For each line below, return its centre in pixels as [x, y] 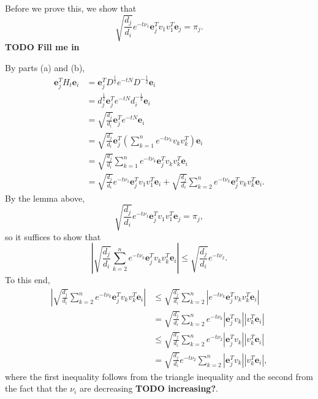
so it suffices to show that [53, 236]
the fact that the [36, 388]
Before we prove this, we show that [71, 8]
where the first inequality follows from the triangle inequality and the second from [159, 376]
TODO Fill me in [42, 47]
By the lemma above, [45, 198]
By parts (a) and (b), [45, 67]
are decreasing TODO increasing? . [149, 388]
